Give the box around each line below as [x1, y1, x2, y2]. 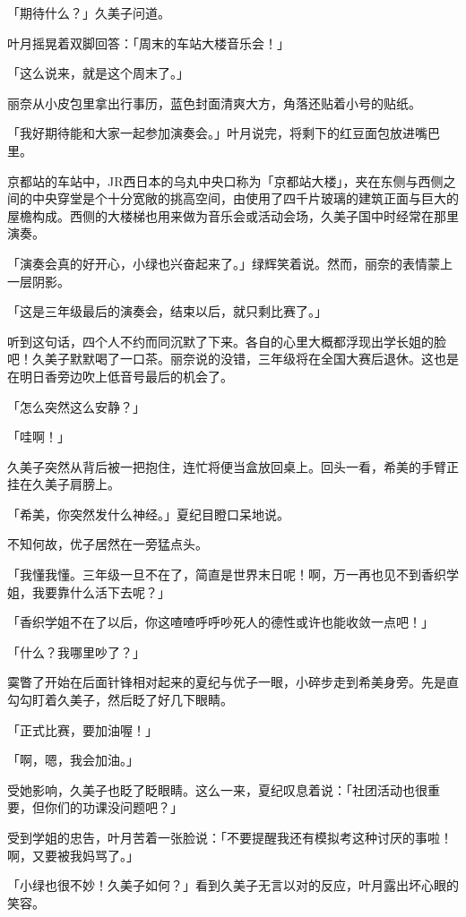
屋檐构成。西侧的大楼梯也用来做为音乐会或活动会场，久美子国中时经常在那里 [7, 206, 459, 225]
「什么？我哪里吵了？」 [7, 642, 145, 661]
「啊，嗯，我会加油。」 [7, 750, 139, 769]
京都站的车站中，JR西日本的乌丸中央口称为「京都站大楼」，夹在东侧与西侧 [7, 171, 444, 190]
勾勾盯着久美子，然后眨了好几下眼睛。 [7, 690, 233, 709]
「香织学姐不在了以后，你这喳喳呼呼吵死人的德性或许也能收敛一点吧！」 [7, 613, 434, 631]
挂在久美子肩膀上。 [7, 475, 120, 493]
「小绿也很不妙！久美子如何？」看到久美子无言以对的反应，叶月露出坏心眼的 [7, 876, 459, 895]
